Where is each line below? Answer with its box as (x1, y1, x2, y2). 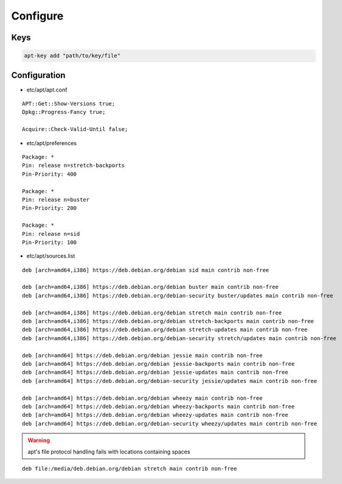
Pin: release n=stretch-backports (22, 162, 125, 169)
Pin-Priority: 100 (22, 238, 77, 246)
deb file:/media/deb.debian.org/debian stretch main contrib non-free (22, 465, 237, 472)
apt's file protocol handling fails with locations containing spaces (27, 448, 190, 455)
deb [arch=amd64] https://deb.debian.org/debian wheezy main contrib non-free (22, 394, 263, 402)
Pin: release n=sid (22, 230, 80, 237)
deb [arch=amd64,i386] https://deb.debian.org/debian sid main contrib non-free (22, 266, 270, 274)
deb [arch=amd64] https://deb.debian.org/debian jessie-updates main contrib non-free (22, 369, 288, 376)
